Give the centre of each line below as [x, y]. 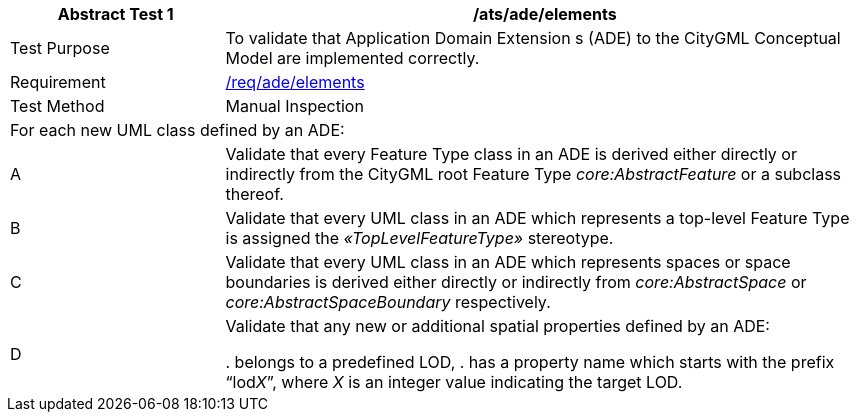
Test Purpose [60, 48]
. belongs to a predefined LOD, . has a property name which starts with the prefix [530, 362]
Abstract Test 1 [115, 14]
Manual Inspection [294, 106]
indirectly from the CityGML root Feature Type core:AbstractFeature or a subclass [533, 174]
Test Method [57, 106]
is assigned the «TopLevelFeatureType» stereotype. [419, 238]
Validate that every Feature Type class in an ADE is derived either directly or [511, 154]
